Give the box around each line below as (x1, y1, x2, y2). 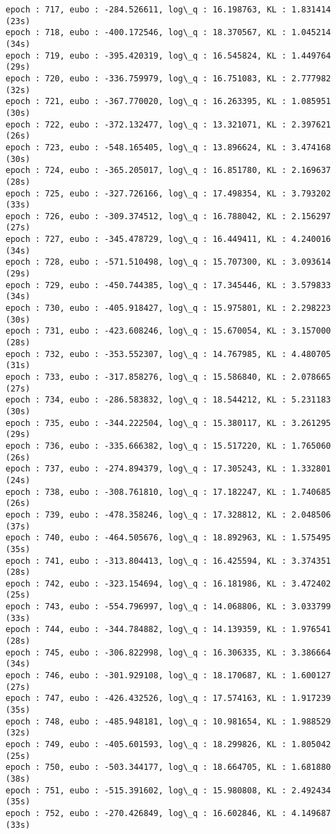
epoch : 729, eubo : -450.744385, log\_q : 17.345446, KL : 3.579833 (6, 280, 331, 290)
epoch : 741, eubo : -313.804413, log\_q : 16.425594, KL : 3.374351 (6, 556, 331, 566)
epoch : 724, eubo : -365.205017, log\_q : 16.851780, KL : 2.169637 (6, 165, 331, 176)
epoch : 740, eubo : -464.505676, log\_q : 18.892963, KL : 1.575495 (6, 533, 331, 543)
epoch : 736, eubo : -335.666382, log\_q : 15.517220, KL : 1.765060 (6, 440, 331, 451)
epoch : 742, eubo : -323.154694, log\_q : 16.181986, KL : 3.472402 (6, 578, 331, 589)
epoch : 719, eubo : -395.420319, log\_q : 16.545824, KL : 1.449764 (6, 50, 331, 61)
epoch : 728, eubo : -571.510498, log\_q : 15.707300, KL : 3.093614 (6, 257, 331, 267)
